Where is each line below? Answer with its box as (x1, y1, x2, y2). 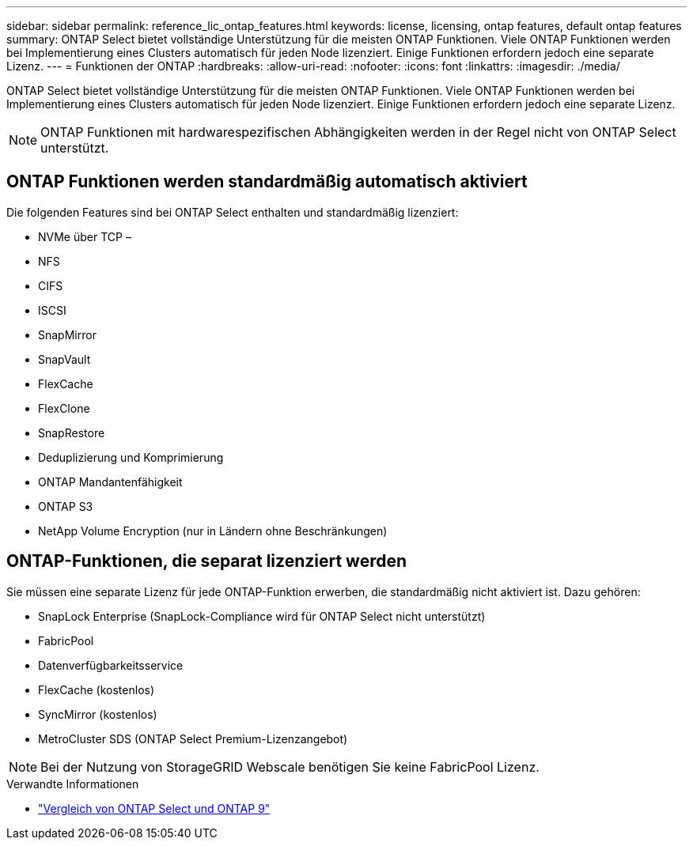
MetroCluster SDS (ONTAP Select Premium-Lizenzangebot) (38, 731, 348, 746)
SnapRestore (38, 425, 105, 440)
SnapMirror (38, 327, 97, 342)
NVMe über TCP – (38, 229, 131, 244)
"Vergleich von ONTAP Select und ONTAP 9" (38, 801, 271, 815)
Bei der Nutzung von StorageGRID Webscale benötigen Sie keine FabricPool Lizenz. (40, 758, 540, 775)
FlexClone (38, 401, 90, 415)
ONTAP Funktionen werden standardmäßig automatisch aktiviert (6, 172, 528, 192)
